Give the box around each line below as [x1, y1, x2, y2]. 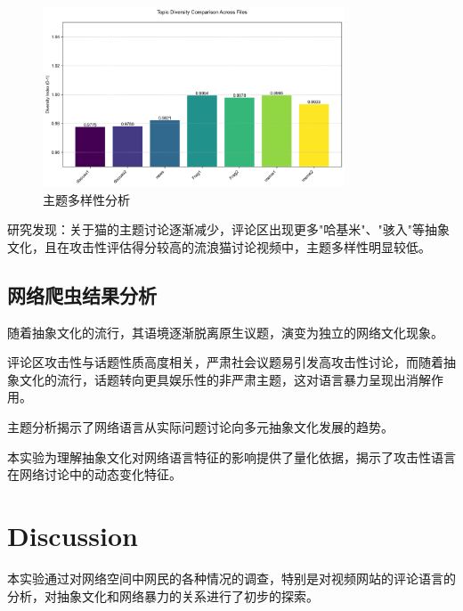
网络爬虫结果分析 [7, 281, 157, 308]
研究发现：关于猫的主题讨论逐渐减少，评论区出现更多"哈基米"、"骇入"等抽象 [7, 220, 450, 239]
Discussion [7, 517, 138, 553]
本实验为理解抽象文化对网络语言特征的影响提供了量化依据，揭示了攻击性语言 [7, 447, 456, 466]
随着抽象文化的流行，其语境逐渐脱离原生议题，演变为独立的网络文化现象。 [7, 322, 443, 341]
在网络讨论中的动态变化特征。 [7, 465, 182, 484]
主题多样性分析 [43, 190, 130, 208]
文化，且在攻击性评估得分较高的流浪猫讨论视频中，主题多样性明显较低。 [7, 237, 431, 256]
